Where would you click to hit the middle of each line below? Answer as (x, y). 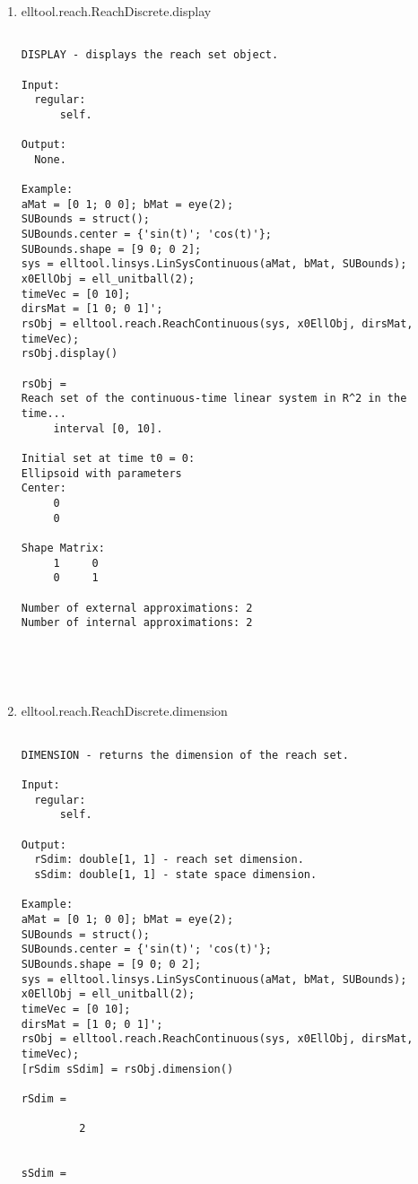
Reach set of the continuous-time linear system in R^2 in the (214, 399)
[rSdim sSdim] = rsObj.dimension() (127, 1069)
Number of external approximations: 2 (137, 608)
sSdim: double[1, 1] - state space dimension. (176, 874)
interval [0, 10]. (108, 428)
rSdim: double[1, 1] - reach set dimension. (169, 860)
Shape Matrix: (63, 548)
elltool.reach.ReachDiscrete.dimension (124, 711)
